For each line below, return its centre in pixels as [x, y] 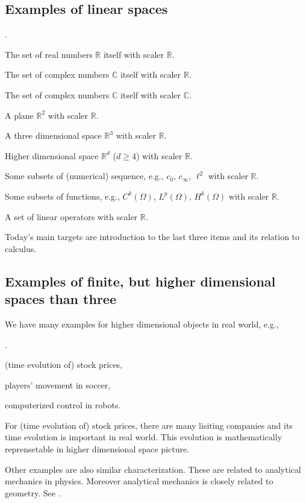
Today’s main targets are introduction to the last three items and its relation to [152, 237]
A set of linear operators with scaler [71, 216]
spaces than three [61, 299]
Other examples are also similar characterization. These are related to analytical [153, 469]
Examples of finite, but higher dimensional [140, 281]
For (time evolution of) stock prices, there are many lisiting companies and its [149, 425]
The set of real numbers [49, 54]
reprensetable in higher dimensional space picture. [97, 449]
